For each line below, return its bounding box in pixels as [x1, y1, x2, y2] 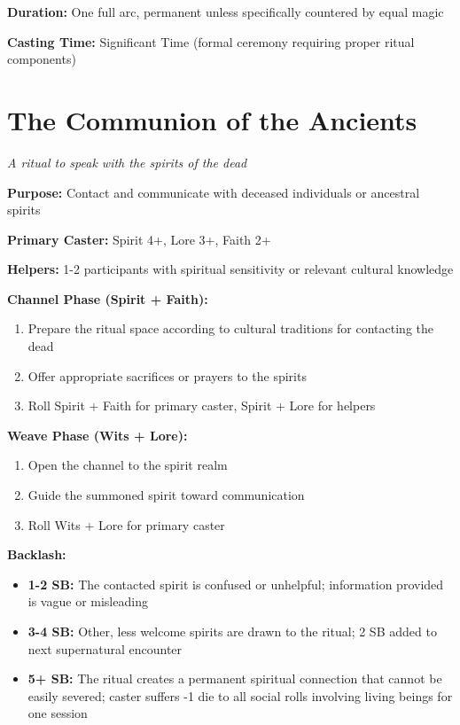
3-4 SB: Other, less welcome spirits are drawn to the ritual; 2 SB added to [27, 622, 437, 640]
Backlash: [7, 545, 66, 564]
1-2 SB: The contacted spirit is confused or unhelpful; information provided [27, 574, 444, 593]
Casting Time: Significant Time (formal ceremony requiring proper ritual [7, 32, 415, 51]
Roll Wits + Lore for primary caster [27, 515, 225, 534]
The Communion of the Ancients [7, 101, 417, 137]
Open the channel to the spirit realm [27, 456, 228, 474]
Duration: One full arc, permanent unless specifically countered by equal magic [7, 3, 444, 20]
